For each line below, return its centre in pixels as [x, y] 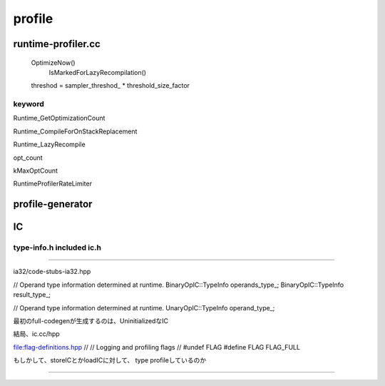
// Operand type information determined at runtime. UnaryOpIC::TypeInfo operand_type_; [144, 308]
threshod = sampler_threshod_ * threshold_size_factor [111, 86]
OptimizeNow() [53, 62]
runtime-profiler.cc [57, 44]
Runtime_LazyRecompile [49, 144]
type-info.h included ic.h [57, 248]
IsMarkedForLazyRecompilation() [97, 72]
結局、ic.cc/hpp [36, 334]
